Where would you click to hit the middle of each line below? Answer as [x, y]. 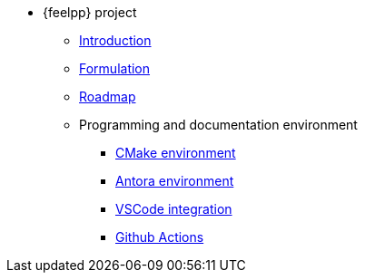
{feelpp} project [90, 12]
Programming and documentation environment [218, 125]
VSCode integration [174, 209]
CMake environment [176, 153]
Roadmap [108, 97]
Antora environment [175, 181]
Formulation [115, 68]
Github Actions [160, 237]
